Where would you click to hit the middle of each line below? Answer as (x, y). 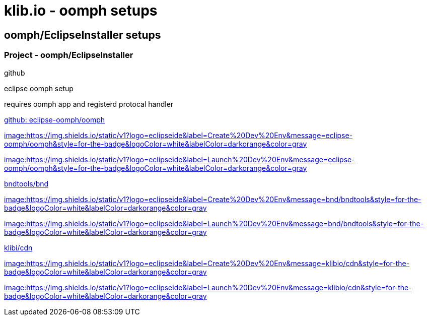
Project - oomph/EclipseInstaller (69, 55)
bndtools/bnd (26, 183)
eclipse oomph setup (39, 88)
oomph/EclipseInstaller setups (83, 35)
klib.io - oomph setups (81, 11)
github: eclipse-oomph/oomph (55, 119)
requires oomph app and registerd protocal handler (89, 104)
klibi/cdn (18, 247)
